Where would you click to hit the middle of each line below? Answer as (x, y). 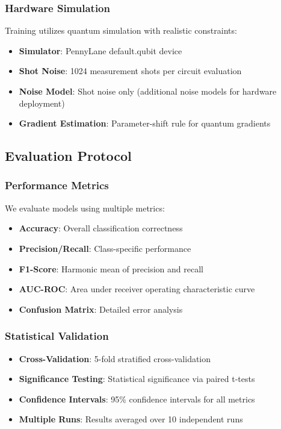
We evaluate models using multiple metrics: (85, 208)
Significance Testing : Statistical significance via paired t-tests (137, 379)
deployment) (42, 103)
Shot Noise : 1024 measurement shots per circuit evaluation (130, 71)
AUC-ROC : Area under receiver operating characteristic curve (137, 289)
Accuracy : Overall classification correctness (101, 228)
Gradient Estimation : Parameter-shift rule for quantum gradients (145, 123)
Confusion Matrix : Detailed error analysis (101, 309)
